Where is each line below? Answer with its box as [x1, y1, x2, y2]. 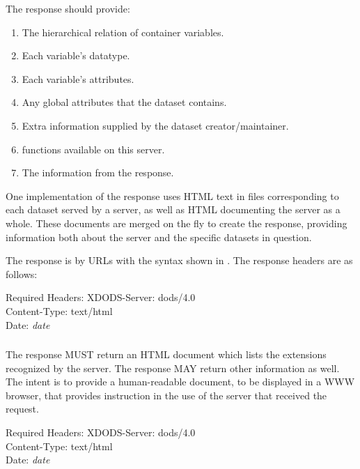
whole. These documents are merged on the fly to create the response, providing [6, 215, 347, 230]
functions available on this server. [22, 141, 165, 156]
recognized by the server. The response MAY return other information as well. [6, 360, 340, 375]
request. [6, 401, 39, 416]
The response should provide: [6, 1, 130, 15]
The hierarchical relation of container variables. [22, 24, 224, 39]
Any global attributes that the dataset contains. [22, 95, 227, 109]
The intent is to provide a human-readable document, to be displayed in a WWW [6, 374, 355, 389]
